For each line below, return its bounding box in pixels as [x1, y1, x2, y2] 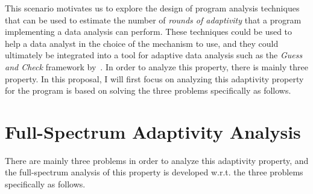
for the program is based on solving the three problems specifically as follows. [5, 84, 291, 97]
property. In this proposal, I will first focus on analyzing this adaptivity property [5, 72, 304, 85]
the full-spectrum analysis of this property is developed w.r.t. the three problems [5, 166, 303, 178]
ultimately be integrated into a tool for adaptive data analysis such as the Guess [5, 49, 303, 61]
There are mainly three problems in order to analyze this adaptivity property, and [5, 154, 309, 166]
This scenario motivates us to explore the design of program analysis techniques [5, 2, 300, 14]
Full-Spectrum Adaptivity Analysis [5, 119, 301, 144]
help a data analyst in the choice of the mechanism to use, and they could [5, 37, 279, 49]
